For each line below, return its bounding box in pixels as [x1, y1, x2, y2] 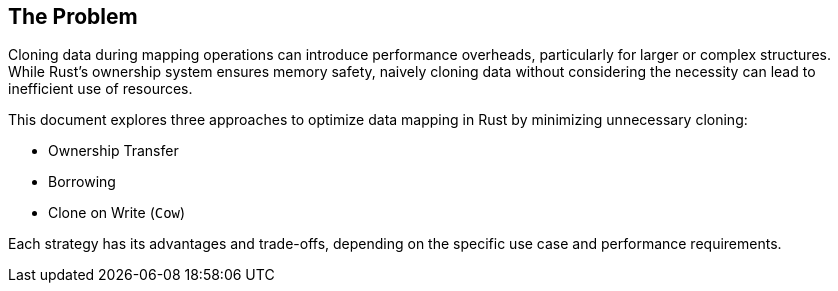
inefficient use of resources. [8, 80, 193, 98]
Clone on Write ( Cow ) [48, 204, 186, 222]
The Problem [8, 4, 138, 29]
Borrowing [48, 173, 116, 191]
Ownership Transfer [48, 142, 179, 160]
